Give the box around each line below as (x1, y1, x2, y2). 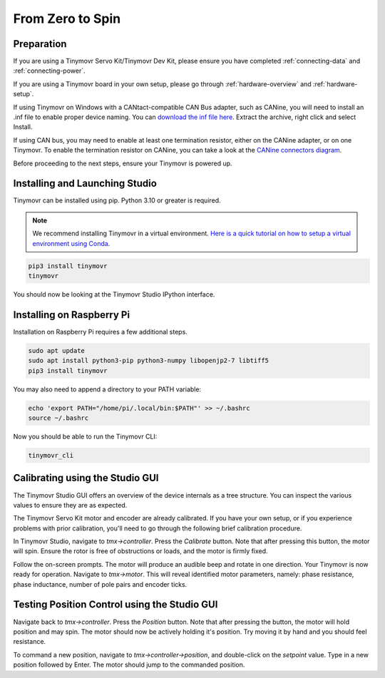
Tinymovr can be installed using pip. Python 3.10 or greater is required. (13, 196, 221, 205)
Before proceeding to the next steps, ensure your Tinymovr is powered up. (13, 159, 232, 168)
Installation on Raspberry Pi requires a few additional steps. (13, 327, 188, 336)
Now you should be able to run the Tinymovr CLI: (13, 432, 158, 441)
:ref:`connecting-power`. (13, 66, 86, 75)
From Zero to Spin (13, 11, 121, 26)
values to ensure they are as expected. (13, 500, 128, 509)
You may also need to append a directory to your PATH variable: (13, 385, 202, 394)
